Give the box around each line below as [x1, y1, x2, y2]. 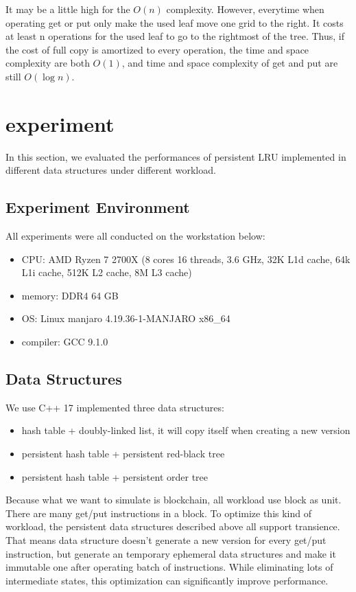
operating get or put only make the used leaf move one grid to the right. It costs [5, 15, 344, 30]
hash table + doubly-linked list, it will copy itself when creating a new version [21, 423, 351, 437]
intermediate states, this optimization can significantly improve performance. [5, 573, 329, 587]
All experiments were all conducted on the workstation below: [5, 229, 265, 243]
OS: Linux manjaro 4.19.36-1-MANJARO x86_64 [21, 311, 230, 326]
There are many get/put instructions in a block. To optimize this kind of [5, 505, 312, 520]
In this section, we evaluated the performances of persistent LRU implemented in [5, 149, 346, 163]
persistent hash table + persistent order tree [21, 469, 209, 483]
